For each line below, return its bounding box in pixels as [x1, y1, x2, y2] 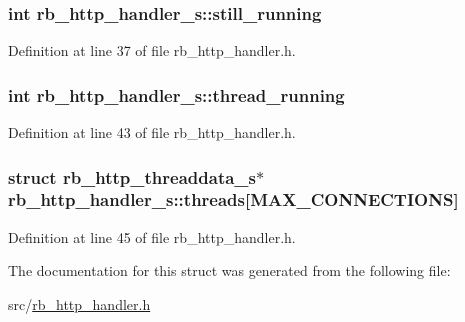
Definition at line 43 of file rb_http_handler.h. [8, 122, 296, 143]
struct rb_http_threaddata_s [8, 164, 256, 189]
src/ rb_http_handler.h [8, 293, 151, 314]
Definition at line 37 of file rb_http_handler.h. [8, 40, 296, 61]
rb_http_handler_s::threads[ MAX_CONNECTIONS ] [8, 187, 459, 212]
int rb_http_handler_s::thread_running [8, 82, 345, 107]
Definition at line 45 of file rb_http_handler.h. [8, 226, 296, 247]
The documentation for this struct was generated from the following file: [8, 260, 451, 281]
